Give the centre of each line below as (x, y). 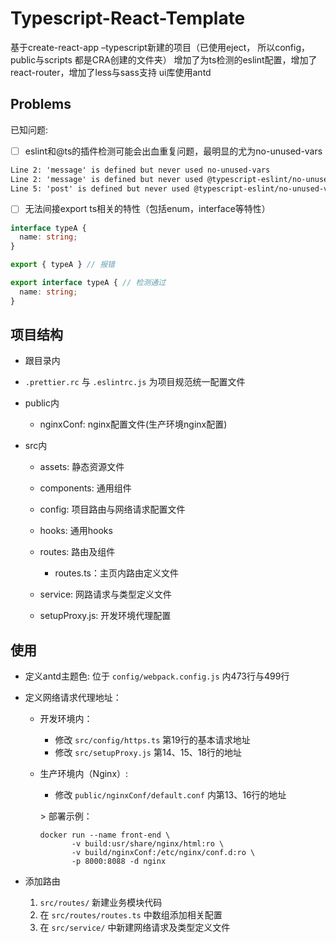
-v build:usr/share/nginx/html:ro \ (148, 844)
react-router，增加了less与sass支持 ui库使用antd (111, 72)
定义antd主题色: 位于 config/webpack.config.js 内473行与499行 (157, 676)
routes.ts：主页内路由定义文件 (116, 573)
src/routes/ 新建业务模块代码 (101, 903)
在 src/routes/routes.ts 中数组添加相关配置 (131, 915)
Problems (41, 104)
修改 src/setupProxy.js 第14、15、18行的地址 (148, 753)
